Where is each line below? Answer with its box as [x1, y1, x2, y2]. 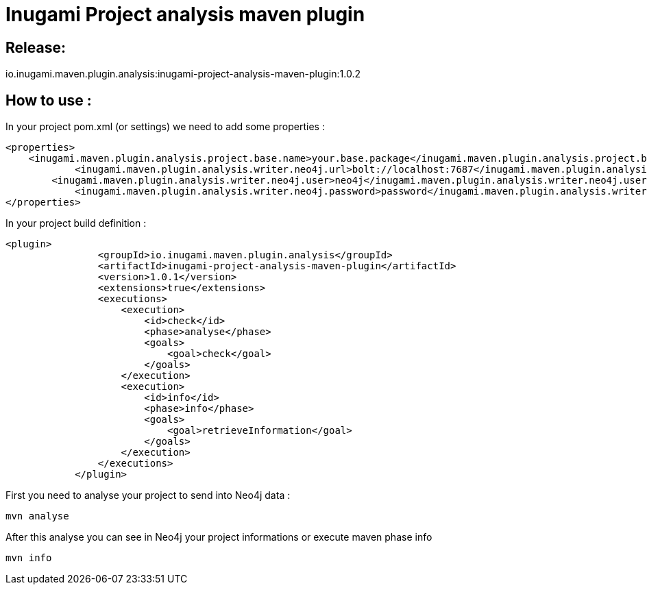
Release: [5, 38, 66, 56]
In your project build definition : [5, 217, 147, 230]
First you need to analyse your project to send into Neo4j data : [5, 489, 291, 502]
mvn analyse [5, 511, 69, 522]
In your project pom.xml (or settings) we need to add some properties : [5, 121, 325, 133]
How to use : [5, 91, 92, 109]
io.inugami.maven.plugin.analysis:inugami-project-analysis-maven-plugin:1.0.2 [5, 68, 361, 80]
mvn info [5, 552, 52, 564]
